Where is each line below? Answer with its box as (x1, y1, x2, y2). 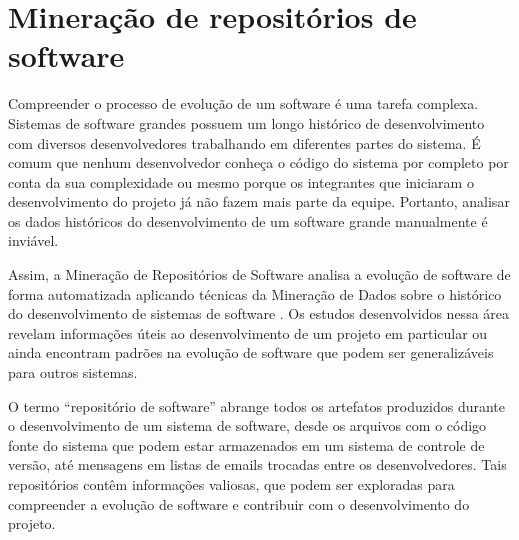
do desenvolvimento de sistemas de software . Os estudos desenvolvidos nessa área (8, 303, 510, 324)
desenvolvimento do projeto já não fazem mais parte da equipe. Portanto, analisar (8, 191, 510, 212)
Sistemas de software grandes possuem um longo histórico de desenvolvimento (8, 112, 485, 133)
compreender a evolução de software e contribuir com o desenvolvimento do (8, 493, 470, 514)
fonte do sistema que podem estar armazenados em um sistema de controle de (8, 434, 485, 455)
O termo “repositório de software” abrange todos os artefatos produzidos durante (8, 395, 505, 416)
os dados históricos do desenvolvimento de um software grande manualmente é (8, 210, 488, 231)
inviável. (8, 230, 59, 251)
